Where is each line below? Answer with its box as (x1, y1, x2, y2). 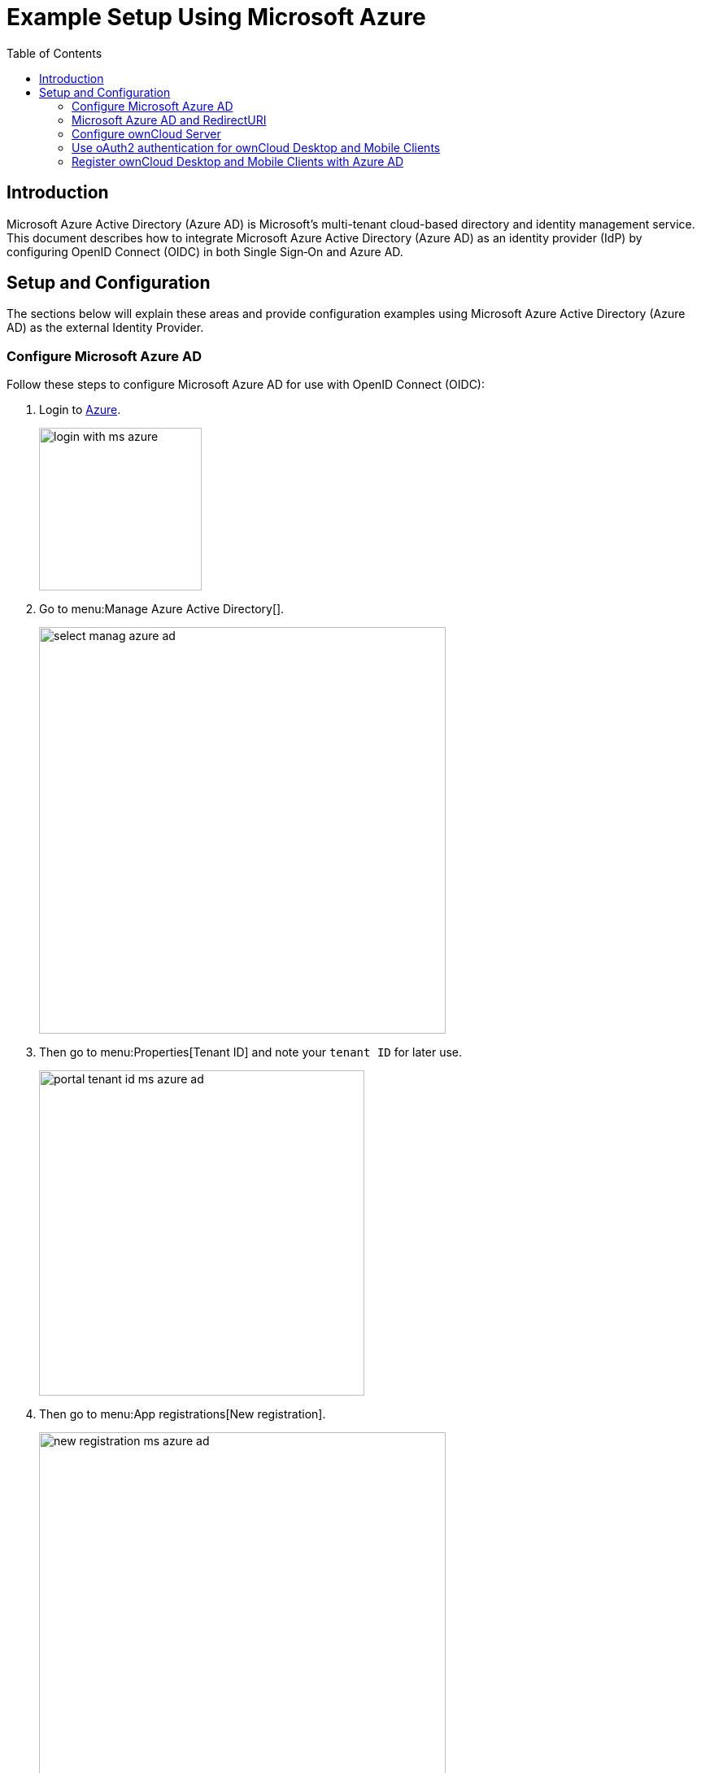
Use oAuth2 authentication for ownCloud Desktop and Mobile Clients (72, 140, 441, 155)
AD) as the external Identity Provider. (7, 320, 204, 335)
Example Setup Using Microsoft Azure (7, 3, 426, 31)
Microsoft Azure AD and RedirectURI (72, 112, 267, 127)
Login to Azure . (39, 403, 121, 417)
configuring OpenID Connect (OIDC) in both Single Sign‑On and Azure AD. (7, 244, 403, 259)
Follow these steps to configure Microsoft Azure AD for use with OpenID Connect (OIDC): (7, 377, 485, 392)
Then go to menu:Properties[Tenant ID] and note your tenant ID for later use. (39, 1045, 462, 1060)
